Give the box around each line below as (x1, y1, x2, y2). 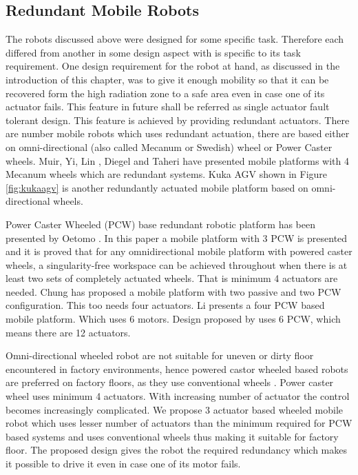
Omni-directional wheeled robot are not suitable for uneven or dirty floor (6, 348, 314, 363)
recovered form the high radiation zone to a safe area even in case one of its (6, 85, 325, 100)
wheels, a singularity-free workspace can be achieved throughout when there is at (6, 257, 348, 272)
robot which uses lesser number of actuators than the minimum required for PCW (6, 416, 352, 430)
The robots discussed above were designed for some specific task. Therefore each (6, 32, 344, 46)
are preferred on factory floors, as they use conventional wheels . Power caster (6, 375, 334, 390)
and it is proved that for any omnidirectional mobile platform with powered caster (6, 244, 352, 259)
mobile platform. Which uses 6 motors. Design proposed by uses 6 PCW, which (6, 312, 341, 326)
